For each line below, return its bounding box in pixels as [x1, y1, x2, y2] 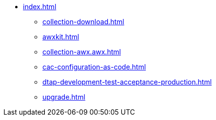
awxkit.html [42, 33, 79, 41]
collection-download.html [42, 17, 124, 26]
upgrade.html [42, 93, 85, 101]
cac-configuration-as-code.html [42, 63, 146, 71]
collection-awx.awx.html [42, 48, 121, 56]
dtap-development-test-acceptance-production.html [42, 78, 212, 86]
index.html [23, 2, 57, 11]
